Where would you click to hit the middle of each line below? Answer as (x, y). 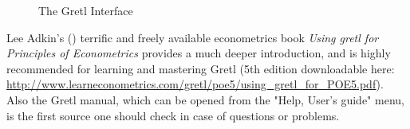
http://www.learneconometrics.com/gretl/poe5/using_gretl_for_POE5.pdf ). (195, 84)
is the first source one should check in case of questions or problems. (173, 115)
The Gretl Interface (86, 10)
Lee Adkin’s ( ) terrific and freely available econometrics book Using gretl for (193, 37)
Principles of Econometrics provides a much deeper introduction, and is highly (199, 53)
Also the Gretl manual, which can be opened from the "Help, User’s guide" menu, (205, 99)
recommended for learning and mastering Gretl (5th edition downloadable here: (201, 68)
